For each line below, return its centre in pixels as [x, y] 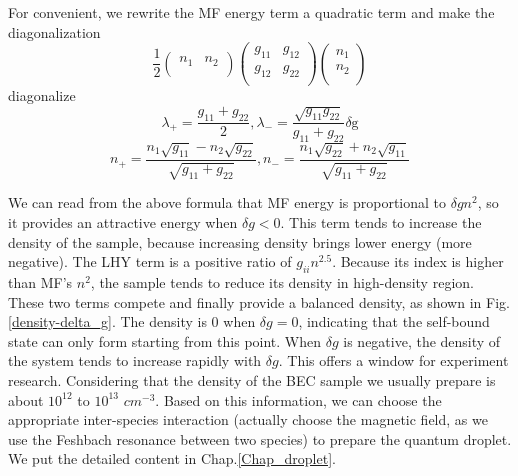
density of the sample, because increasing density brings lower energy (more [240, 241]
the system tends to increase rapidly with [135, 360]
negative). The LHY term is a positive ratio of [150, 261]
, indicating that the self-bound [394, 321]
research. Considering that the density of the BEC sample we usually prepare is [252, 380]
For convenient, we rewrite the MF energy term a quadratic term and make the [251, 12]
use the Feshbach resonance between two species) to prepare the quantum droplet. [260, 438]
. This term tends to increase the [381, 222]
